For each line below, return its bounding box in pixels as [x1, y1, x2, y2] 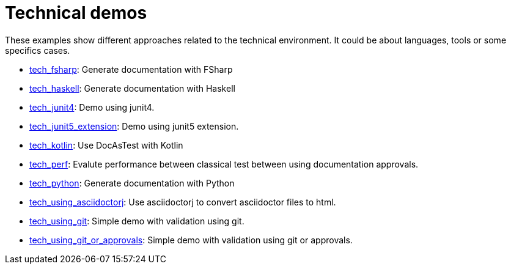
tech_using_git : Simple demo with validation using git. [29, 215, 244, 226]
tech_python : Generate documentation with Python [29, 177, 235, 188]
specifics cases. [5, 45, 70, 56]
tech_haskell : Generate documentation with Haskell [29, 83, 235, 94]
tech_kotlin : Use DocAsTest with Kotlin [29, 139, 183, 150]
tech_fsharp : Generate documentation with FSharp [29, 64, 233, 75]
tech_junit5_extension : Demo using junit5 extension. [29, 120, 239, 131]
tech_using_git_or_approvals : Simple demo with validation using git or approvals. [29, 234, 353, 245]
